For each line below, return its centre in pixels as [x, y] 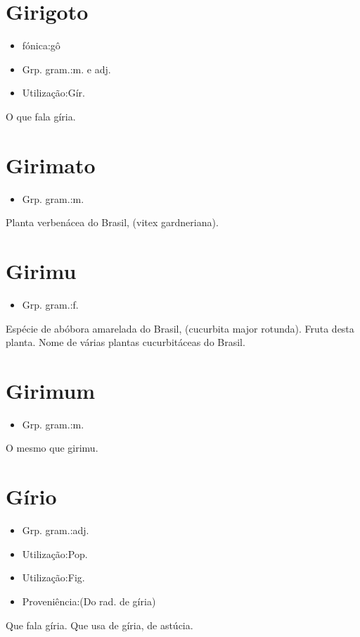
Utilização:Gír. [54, 93]
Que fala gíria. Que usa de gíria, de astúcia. [99, 625]
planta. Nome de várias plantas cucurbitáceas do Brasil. [126, 342]
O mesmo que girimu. [52, 448]
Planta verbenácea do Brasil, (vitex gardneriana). [112, 222]
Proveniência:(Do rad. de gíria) [89, 601]
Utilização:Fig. [53, 577]
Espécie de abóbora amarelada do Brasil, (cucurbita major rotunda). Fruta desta [180, 328]
